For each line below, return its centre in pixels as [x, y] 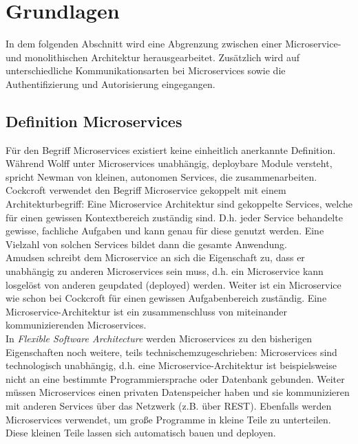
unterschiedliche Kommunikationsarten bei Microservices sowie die [146, 70]
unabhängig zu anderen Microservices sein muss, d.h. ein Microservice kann [165, 271]
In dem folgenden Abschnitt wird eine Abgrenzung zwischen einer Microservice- [173, 44]
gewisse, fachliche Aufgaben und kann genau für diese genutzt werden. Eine [165, 231]
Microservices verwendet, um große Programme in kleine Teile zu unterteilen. [168, 419]
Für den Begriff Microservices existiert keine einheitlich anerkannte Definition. [171, 149]
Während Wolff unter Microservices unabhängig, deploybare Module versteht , [169, 163]
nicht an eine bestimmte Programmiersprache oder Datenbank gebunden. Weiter [175, 378]
